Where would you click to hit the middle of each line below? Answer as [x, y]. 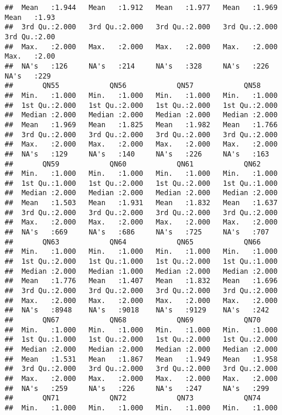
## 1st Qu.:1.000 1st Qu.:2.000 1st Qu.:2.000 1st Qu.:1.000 [141, 183]
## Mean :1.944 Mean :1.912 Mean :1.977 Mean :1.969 [141, 8]
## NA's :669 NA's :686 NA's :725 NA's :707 [137, 232]
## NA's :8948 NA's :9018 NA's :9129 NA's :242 [137, 310]
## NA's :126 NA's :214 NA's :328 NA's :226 [137, 66]
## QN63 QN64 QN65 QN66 [133, 242]
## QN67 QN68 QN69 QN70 [133, 320]
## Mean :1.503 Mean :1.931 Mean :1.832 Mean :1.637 [141, 203]
